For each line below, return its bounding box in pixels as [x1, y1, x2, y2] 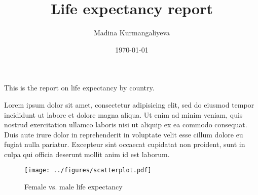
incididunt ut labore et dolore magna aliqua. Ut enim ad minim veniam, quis [4, 109, 243, 120]
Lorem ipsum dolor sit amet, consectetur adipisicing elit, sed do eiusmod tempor [4, 99, 254, 110]
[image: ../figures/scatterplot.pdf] [24, 167, 152, 174]
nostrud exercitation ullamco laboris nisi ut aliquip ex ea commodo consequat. [4, 119, 247, 130]
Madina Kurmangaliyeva [93, 27, 170, 38]
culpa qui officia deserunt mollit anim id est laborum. [4, 149, 170, 159]
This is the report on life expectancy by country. [4, 82, 155, 93]
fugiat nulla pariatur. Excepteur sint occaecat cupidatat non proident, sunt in [4, 139, 245, 150]
